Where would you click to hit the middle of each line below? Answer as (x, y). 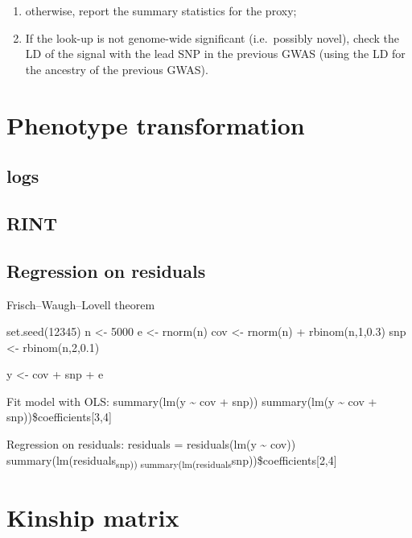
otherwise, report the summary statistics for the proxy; (161, 10)
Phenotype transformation (156, 124)
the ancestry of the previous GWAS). (117, 69)
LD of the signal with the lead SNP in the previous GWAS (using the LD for (215, 54)
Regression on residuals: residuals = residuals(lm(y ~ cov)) (151, 444)
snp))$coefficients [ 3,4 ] (59, 417)
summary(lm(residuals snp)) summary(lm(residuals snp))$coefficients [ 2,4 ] (172, 461)
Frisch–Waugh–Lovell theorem (81, 304)
